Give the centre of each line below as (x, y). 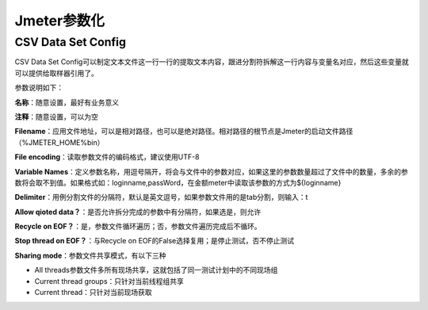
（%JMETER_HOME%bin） (59, 142)
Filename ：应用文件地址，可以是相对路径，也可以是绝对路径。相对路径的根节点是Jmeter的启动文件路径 (184, 132)
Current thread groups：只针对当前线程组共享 (109, 281)
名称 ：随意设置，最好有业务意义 (67, 102)
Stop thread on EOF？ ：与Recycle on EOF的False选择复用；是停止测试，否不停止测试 (155, 241)
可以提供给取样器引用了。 (56, 73)
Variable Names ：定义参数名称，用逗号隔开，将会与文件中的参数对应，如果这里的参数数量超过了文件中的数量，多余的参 (211, 171)
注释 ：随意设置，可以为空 (56, 117)
